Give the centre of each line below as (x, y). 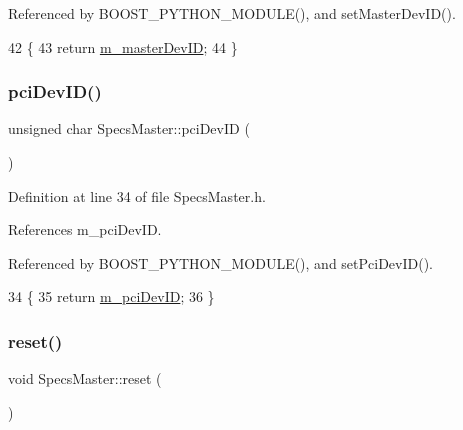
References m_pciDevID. (85, 229)
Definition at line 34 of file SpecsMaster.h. (137, 195)
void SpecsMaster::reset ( (85, 378)
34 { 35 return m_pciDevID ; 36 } (111, 296)
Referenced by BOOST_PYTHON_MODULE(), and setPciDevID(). (220, 262)
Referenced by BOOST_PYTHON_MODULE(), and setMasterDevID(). (232, 13)
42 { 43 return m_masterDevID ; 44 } (123, 46)
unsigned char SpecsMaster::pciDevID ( (129, 128)
